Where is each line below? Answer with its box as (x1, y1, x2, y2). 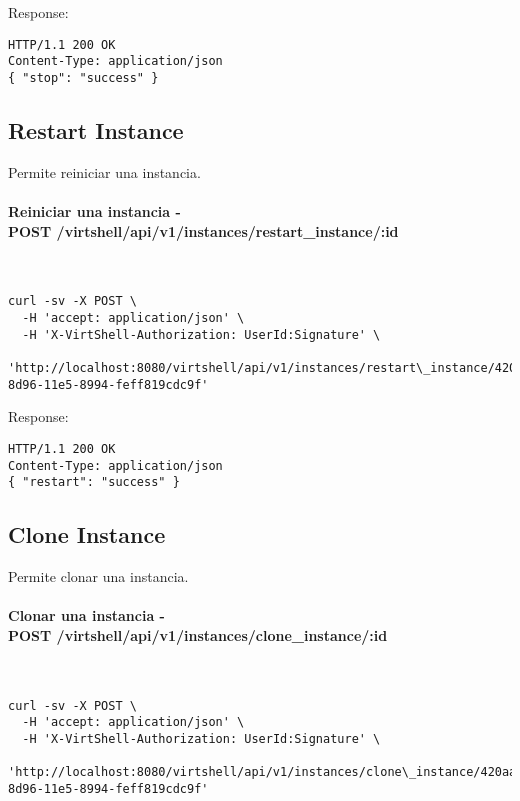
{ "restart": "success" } (8, 475, 180, 490)
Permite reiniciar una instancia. (8, 161, 201, 182)
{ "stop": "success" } (8, 70, 159, 85)
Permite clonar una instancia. (8, 566, 189, 587)
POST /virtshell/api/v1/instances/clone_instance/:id (8, 624, 388, 645)
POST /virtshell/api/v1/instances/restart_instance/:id (8, 220, 399, 241)
